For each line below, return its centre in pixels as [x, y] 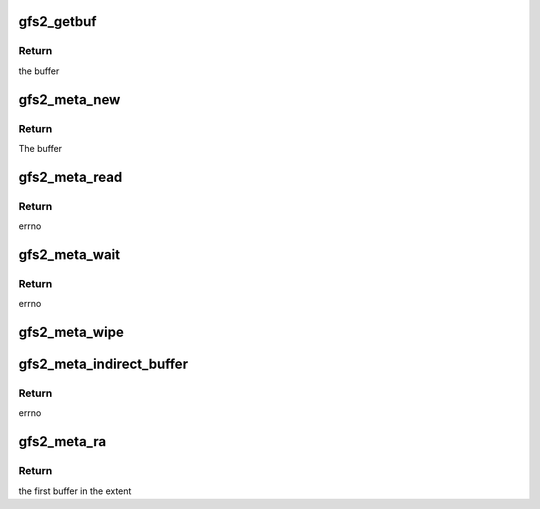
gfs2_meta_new [69, 99]
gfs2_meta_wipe [71, 332]
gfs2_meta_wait [69, 254]
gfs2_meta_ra [62, 441]
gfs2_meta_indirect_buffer [103, 364]
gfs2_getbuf [57, 21]
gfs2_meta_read [70, 176]
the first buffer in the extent [75, 491]
